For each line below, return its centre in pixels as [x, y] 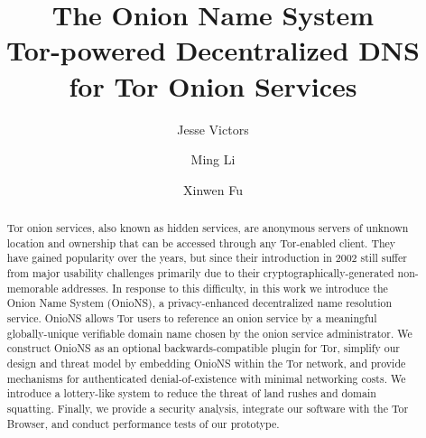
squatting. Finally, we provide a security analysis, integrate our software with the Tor [208, 408]
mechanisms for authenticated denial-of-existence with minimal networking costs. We [206, 378]
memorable [32, 288]
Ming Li [213, 159]
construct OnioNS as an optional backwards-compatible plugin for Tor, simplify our [203, 348]
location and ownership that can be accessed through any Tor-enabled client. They [201, 242]
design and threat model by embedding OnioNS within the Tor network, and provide [206, 363]
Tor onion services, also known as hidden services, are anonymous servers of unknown [208, 228]
